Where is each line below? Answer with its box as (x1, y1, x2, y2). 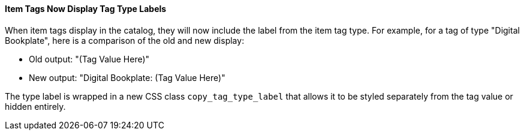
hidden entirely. (5, 101, 66, 112)
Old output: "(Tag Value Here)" (29, 53, 150, 64)
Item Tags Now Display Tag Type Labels (5, 4, 167, 14)
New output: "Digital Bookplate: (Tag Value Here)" (29, 72, 225, 83)
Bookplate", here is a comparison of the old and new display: (5, 35, 245, 46)
